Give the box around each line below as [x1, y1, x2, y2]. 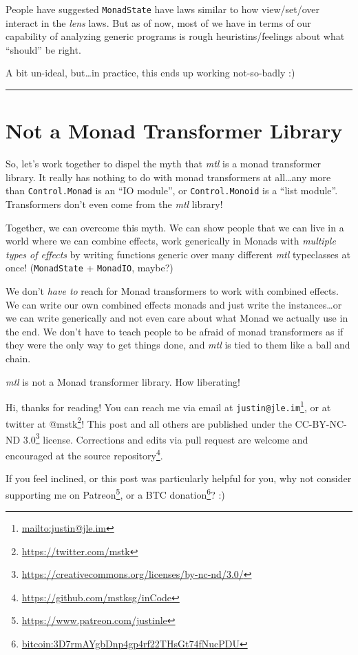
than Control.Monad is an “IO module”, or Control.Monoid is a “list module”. [6, 183, 338, 198]
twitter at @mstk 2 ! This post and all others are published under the [6, 414, 292, 430]
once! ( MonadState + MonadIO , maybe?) [6, 260, 173, 275]
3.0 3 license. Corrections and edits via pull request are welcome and [23, 430, 308, 446]
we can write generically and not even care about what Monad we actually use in [6, 311, 348, 325]
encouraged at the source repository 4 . [6, 446, 163, 462]
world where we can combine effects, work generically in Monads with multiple [6, 233, 336, 248]
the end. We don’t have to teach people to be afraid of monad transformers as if [6, 324, 344, 338]
